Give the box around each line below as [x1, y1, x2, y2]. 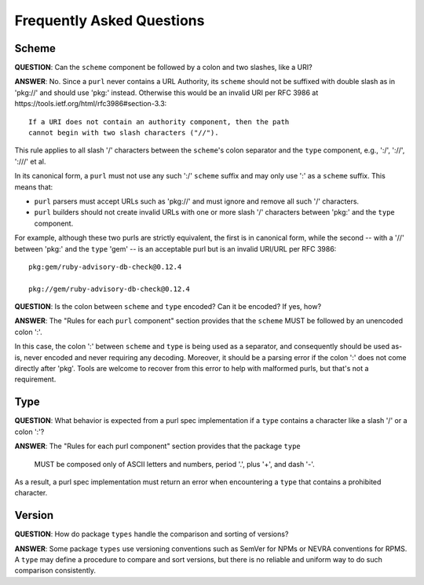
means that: [14, 182, 53, 192]
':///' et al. [14, 156, 46, 166]
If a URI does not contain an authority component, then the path [28, 117, 290, 126]
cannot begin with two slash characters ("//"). [28, 128, 219, 138]
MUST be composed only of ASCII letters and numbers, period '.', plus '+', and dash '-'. [34, 459, 316, 469]
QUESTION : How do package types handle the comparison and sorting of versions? [14, 529, 289, 539]
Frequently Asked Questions [14, 12, 205, 29]
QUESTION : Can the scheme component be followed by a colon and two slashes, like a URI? [14, 63, 313, 72]
